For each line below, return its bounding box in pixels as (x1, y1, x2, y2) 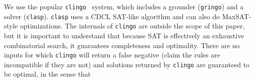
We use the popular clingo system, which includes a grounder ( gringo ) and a (4, 1, 244, 11)
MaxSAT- (222, 11, 252, 21)
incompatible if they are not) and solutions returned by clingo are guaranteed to (4, 59, 250, 69)
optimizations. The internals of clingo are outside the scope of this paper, (20, 21, 245, 31)
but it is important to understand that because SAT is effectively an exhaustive (4, 30, 244, 40)
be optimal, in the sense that (4, 69, 91, 79)
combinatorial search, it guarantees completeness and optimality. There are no (4, 40, 240, 50)
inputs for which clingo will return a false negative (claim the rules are (4, 50, 220, 60)
